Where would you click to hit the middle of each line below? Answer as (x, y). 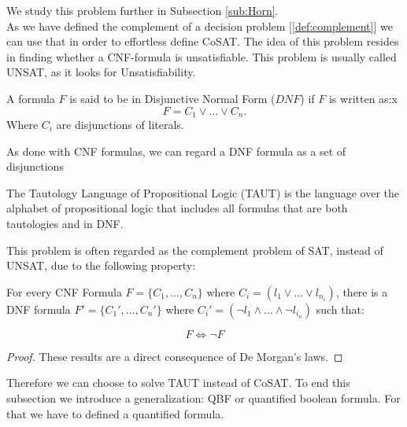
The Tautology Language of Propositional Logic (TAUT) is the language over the (203, 192)
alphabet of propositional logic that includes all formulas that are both (177, 208)
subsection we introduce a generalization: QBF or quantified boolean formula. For (203, 398)
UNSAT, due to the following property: (101, 265)
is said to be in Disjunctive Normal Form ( (172, 98)
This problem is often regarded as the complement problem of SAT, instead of (195, 250)
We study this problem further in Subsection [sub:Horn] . (142, 10)
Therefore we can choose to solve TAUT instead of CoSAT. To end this (178, 383)
